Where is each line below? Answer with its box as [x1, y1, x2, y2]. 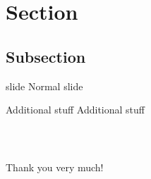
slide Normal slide [6, 78, 83, 93]
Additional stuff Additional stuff [6, 102, 145, 117]
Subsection [6, 45, 86, 67]
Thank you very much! [6, 159, 104, 174]
